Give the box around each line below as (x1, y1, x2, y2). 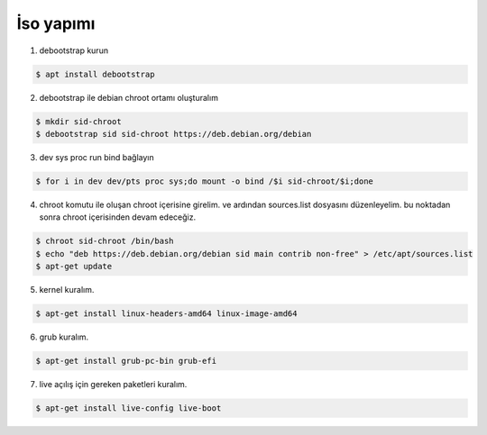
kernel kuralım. (39, 284, 95, 295)
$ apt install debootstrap (35, 68, 155, 79)
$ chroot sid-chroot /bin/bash (35, 236, 175, 247)
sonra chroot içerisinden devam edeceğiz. (39, 212, 197, 222)
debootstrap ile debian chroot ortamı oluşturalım (39, 92, 218, 103)
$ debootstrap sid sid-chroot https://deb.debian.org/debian (35, 129, 312, 139)
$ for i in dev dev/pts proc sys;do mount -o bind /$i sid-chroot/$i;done (35, 176, 374, 186)
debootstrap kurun (39, 45, 108, 56)
